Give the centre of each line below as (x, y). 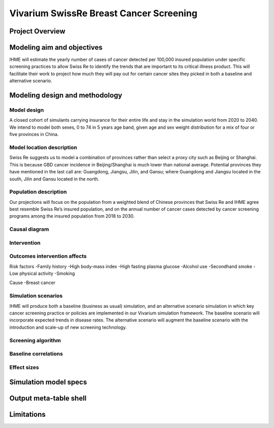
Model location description (43, 147)
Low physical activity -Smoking (42, 273)
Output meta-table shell (48, 398)
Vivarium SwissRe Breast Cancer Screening (104, 13)
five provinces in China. (34, 134)
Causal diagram (29, 229)
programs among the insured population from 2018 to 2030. (72, 216)
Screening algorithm (35, 340)
